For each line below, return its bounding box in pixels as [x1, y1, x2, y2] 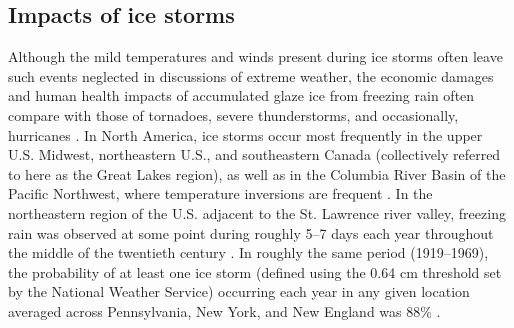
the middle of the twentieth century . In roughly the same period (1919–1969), [8, 242, 489, 263]
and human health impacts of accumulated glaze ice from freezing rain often [8, 85, 475, 106]
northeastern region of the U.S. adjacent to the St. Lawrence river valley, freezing [8, 202, 506, 223]
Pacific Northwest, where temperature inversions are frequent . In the [8, 183, 433, 204]
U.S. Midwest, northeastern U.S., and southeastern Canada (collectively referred [8, 144, 501, 165]
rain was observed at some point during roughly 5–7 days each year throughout [8, 222, 494, 243]
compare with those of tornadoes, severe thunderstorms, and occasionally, [8, 104, 459, 125]
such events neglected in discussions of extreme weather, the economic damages [8, 65, 494, 86]
